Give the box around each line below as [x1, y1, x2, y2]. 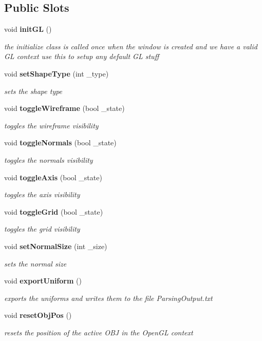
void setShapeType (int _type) [4, 68, 109, 79]
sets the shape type [4, 85, 63, 96]
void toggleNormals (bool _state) [4, 137, 117, 148]
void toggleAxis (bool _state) [4, 172, 102, 182]
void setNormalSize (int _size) [4, 240, 107, 251]
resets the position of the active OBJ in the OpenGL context [4, 327, 193, 337]
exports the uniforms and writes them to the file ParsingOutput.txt [4, 292, 213, 303]
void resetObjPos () [4, 310, 72, 320]
